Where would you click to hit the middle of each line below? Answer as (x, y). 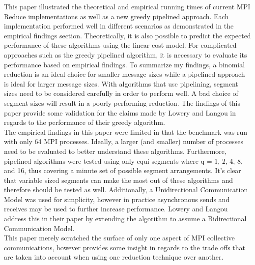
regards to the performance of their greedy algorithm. (85, 122)
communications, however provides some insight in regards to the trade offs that (125, 247)
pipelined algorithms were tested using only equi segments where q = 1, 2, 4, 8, (123, 161)
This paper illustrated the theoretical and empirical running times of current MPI (127, 6)
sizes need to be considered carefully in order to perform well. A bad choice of (121, 93)
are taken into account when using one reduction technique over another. (114, 257)
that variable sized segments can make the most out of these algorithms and (118, 180)
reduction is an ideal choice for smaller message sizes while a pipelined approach (125, 74)
